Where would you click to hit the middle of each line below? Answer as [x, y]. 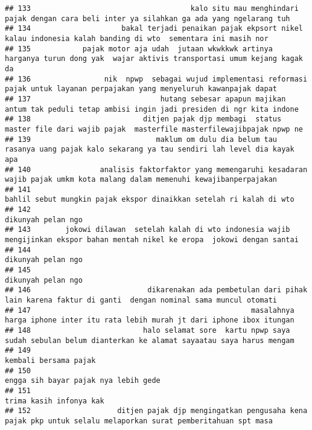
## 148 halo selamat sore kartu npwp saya [148, 330]
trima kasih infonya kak [55, 401]
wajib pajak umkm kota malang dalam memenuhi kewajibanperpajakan [141, 180]
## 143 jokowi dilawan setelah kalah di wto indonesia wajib [148, 230]
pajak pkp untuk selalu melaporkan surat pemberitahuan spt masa [139, 421]
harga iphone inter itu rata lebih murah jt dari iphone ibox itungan [150, 320]
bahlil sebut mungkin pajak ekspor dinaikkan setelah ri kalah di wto [150, 200]
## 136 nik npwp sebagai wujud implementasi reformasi [156, 79]
